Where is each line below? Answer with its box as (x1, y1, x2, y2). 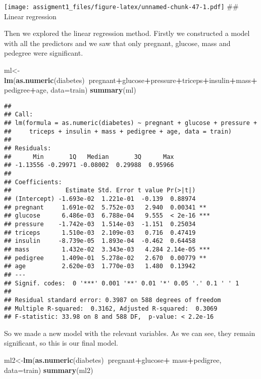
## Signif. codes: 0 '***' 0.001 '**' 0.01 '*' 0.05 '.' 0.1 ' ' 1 (4, 279, 239, 287)
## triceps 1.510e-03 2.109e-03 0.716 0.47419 (4, 229, 196, 236)
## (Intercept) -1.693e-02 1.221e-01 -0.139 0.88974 (4, 195, 196, 203)
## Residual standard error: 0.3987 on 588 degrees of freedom (4, 296, 221, 304)
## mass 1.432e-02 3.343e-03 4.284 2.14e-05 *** (4, 245, 211, 253)
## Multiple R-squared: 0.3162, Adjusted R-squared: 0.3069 (4, 305, 218, 312)
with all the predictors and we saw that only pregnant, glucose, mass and (4, 37, 231, 48)
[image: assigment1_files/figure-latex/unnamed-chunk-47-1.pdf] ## (4, 1, 239, 11)
